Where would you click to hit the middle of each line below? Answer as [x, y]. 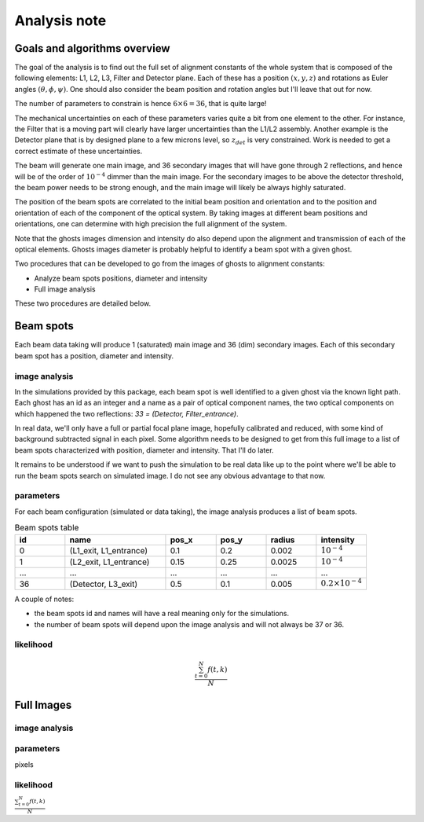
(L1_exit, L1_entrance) [109, 550]
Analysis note [60, 20]
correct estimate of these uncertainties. [79, 151]
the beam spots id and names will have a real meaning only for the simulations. [162, 614]
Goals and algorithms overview [92, 48]
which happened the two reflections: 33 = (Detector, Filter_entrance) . [126, 413]
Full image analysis [65, 289]
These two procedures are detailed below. [83, 303]
